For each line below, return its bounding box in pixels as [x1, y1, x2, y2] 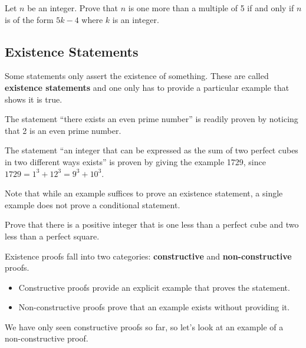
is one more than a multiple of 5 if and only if [128, 2, 294, 14]
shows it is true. [5, 93, 62, 105]
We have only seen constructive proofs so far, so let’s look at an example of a [5, 320, 284, 333]
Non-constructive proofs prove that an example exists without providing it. [18, 301, 290, 313]
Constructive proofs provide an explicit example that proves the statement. [18, 281, 290, 293]
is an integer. [112, 13, 159, 25]
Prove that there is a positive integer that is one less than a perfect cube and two [5, 218, 299, 231]
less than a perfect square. [5, 229, 100, 242]
